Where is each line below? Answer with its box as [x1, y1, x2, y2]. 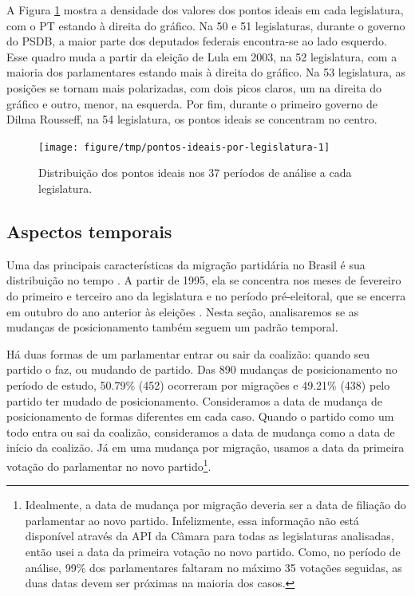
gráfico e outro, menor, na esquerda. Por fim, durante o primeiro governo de [6, 95, 377, 112]
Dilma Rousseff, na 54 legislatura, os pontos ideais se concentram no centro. [6, 111, 377, 127]
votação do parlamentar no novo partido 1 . [6, 455, 211, 474]
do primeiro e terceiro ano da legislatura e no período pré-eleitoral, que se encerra [6, 287, 406, 304]
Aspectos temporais [6, 218, 172, 243]
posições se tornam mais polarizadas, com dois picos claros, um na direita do [6, 79, 382, 96]
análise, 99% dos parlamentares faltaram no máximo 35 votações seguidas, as [25, 559, 402, 575]
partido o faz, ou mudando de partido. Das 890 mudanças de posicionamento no [6, 361, 397, 378]
